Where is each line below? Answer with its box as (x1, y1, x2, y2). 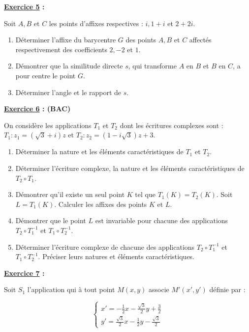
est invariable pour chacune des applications (95, 215, 228, 226)
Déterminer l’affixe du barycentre (15, 34, 116, 45)
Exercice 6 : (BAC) (4, 103, 71, 114)
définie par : (209, 284, 246, 295)
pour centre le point (15, 70, 76, 80)
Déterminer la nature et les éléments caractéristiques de (15, 146, 184, 157)
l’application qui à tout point (27, 284, 115, 295)
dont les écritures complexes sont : (120, 120, 223, 130)
